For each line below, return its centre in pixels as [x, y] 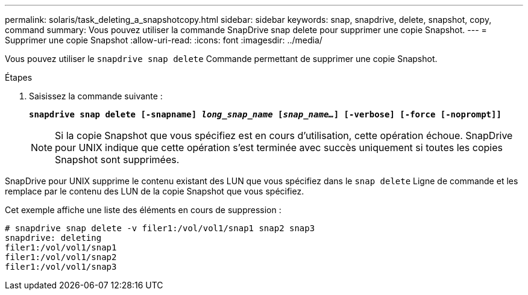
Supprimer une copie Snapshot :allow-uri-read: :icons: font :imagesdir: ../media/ [164, 40]
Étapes [19, 77]
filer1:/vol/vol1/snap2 [61, 257]
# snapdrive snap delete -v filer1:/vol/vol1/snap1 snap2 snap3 [160, 228]
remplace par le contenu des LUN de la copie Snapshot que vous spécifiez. [155, 191]
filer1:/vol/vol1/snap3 [61, 267]
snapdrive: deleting [53, 238]
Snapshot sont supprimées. [117, 160]
